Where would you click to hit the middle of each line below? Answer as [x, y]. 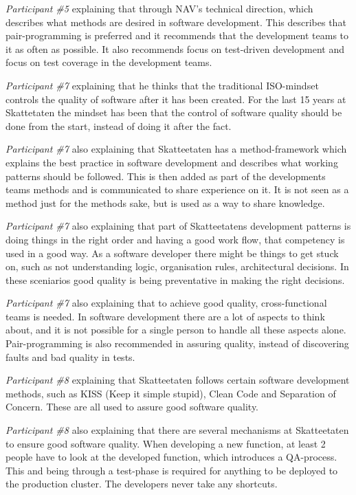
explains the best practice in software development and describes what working [172, 162]
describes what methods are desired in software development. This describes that [176, 22]
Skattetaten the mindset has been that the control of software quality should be [174, 112]
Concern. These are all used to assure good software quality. [132, 407]
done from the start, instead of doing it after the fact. [119, 125]
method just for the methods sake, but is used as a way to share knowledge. [165, 202]
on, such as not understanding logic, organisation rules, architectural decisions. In [177, 266]
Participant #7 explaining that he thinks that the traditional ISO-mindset [162, 85]
